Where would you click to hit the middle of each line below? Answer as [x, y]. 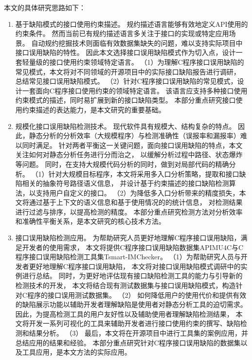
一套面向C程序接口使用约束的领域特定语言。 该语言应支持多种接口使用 [135, 90]
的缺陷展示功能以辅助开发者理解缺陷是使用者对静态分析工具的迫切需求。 [131, 304]
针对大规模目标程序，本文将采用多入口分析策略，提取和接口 [144, 173]
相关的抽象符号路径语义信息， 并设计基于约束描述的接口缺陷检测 [126, 183]
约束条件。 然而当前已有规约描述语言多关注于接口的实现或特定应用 [122, 33]
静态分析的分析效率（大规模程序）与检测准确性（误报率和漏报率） [135, 135]
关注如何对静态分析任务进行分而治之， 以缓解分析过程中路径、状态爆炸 [129, 154]
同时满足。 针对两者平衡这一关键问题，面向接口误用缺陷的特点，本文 [132, 145]
